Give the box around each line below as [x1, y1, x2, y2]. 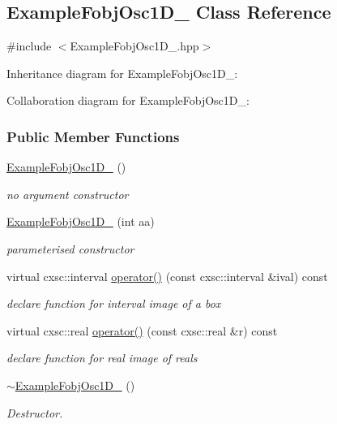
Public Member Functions [6, 126, 180, 146]
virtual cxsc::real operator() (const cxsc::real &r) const [6, 322, 278, 339]
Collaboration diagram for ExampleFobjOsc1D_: [6, 92, 250, 109]
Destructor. [6, 404, 63, 421]
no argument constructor [6, 185, 129, 202]
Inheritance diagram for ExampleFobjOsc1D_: [6, 64, 238, 81]
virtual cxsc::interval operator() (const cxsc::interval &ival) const [6, 267, 328, 284]
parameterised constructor [6, 240, 134, 257]
